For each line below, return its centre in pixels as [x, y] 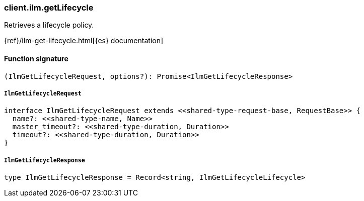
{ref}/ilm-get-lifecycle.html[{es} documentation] [84, 41]
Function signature [36, 58]
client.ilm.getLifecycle [49, 8]
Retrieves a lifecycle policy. [49, 25]
